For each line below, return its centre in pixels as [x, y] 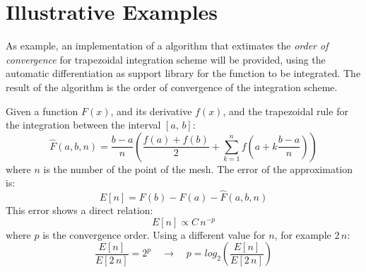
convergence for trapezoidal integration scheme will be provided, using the [166, 59]
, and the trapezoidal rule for [285, 111]
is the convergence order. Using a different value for [154, 234]
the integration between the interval [83, 125]
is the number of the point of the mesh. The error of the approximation [198, 168]
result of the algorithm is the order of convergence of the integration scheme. [172, 87]
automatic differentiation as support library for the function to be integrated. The [183, 73]
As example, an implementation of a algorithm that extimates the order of [167, 46]
